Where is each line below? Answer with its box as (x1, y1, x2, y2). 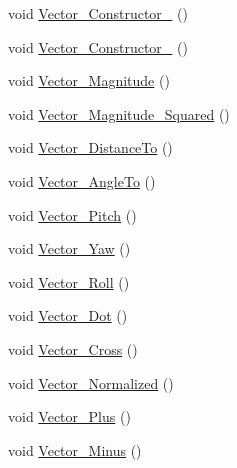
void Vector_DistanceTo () (8, 137, 173, 158)
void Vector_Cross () (8, 338, 138, 359)
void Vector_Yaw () (8, 238, 131, 259)
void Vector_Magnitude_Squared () (8, 103, 230, 124)
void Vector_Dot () (8, 305, 128, 326)
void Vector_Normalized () (8, 372, 174, 393)
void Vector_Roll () (8, 271, 130, 292)
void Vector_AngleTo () (8, 170, 156, 191)
